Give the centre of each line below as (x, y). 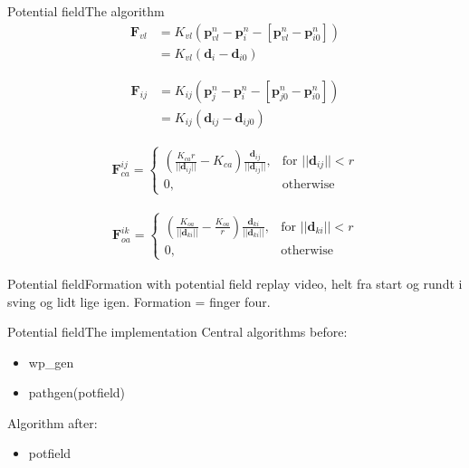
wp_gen (51, 362)
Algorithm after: (53, 422)
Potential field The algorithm (86, 11)
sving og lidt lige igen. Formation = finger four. (139, 301)
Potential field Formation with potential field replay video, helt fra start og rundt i (235, 283)
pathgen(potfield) (77, 392)
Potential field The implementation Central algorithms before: (177, 332)
